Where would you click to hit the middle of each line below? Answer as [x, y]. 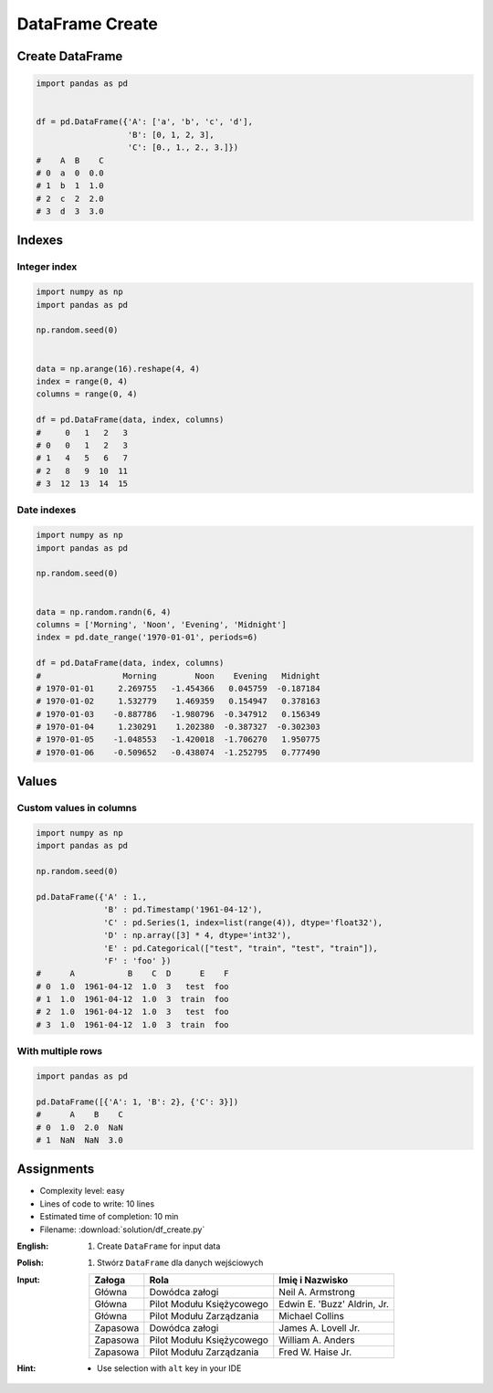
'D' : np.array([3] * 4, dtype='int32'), [198, 935]
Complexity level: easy [82, 1191]
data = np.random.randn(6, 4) [104, 612]
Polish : [31, 1263]
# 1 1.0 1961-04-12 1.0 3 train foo [132, 999]
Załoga [110, 1280]
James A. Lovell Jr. [320, 1327]
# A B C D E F [132, 974]
